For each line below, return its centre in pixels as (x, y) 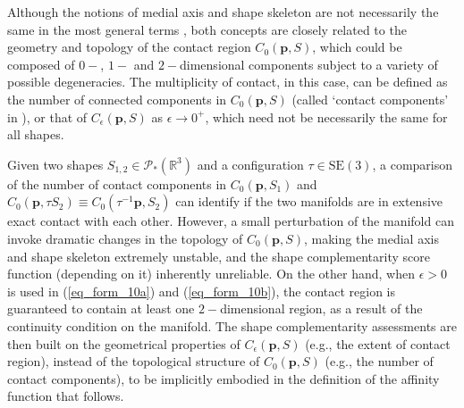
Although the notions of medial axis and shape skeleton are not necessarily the (223, 12)
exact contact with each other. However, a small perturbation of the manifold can (231, 221)
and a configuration (250, 164)
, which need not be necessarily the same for (326, 117)
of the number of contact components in (117, 183)
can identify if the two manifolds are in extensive (309, 201)
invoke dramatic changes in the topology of (125, 238)
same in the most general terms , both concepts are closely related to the (207, 29)
